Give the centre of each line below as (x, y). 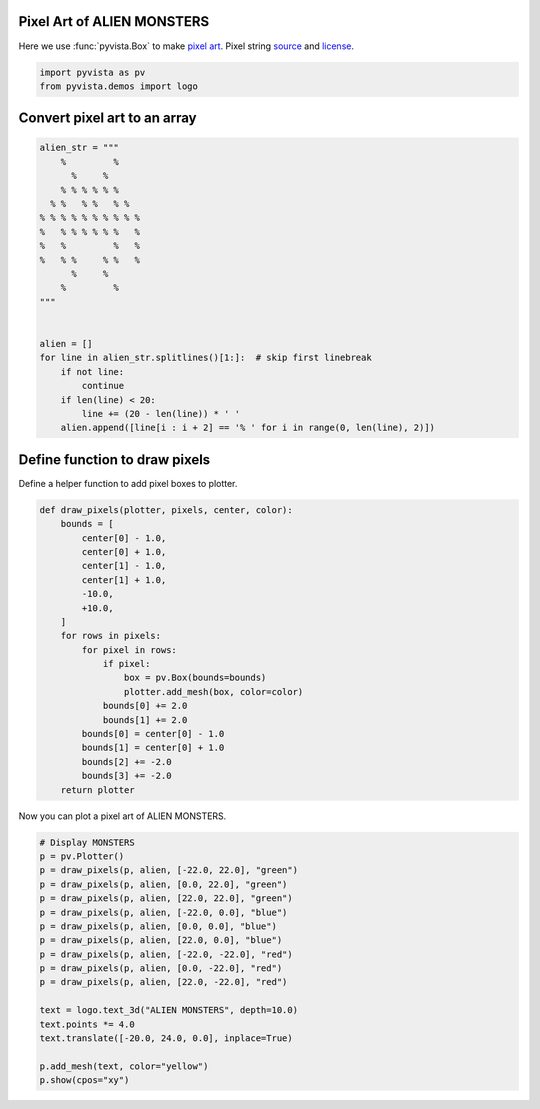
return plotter (97, 789)
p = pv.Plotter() (82, 856)
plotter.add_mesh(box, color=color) (213, 691)
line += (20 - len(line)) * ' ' (160, 413)
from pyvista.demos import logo (119, 86)
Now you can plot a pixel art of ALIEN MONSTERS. (122, 816)
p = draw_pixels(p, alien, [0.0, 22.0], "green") (163, 884)
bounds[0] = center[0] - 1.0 (153, 734)
